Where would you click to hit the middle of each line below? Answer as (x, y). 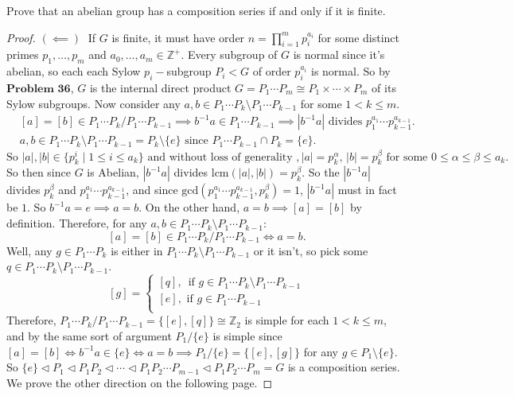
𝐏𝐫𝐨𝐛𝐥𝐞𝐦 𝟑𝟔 (39, 89)
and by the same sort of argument (89, 336)
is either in (137, 250)
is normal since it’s (339, 54)
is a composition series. (344, 367)
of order (272, 71)
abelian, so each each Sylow (74, 71)
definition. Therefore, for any (77, 223)
